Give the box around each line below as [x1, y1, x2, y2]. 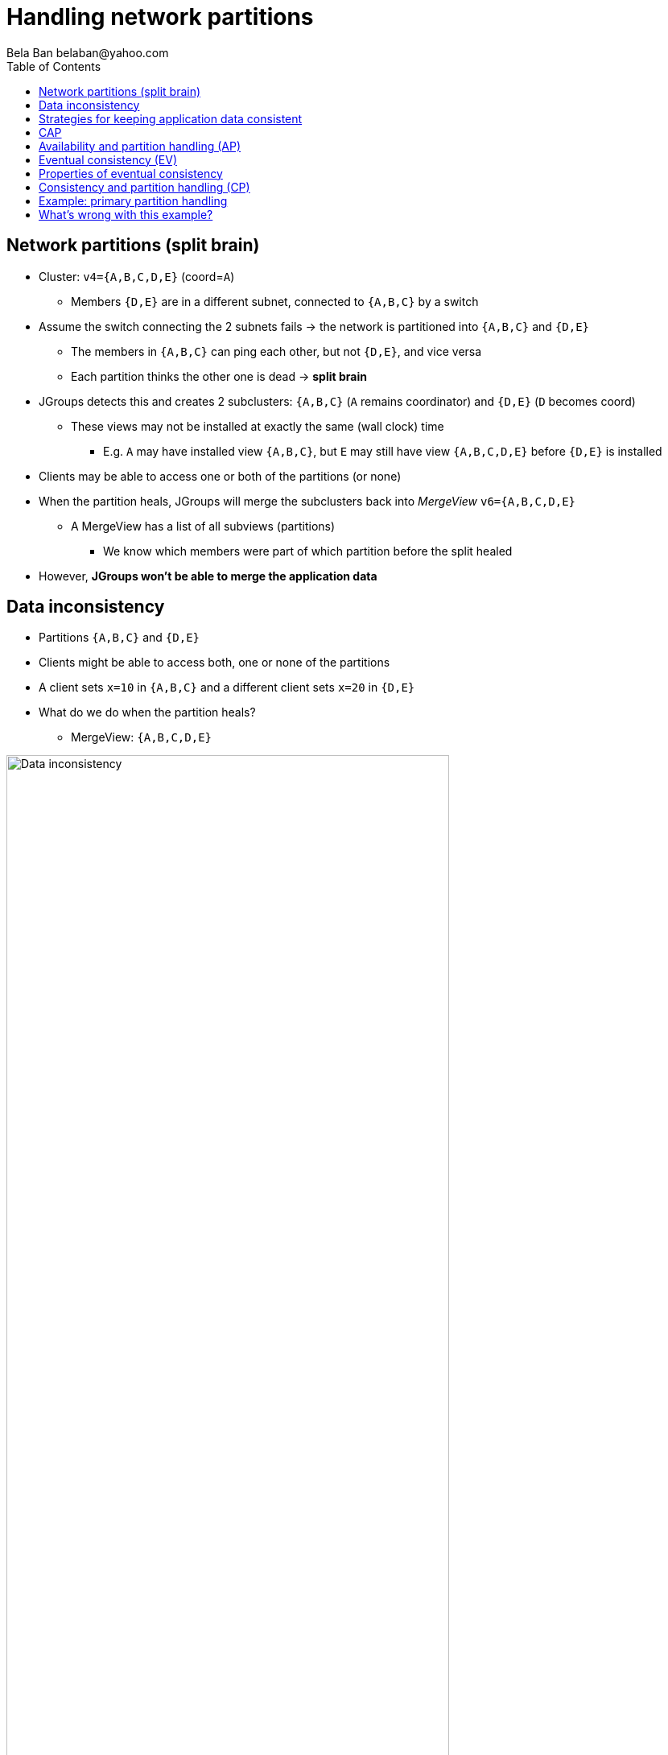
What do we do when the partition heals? [39, 705, 256, 720]
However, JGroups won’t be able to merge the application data [39, 568, 377, 583]
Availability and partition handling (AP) [39, 138, 241, 153]
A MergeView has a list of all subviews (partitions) [71, 518, 336, 533]
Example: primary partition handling [39, 193, 228, 208]
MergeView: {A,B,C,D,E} [71, 730, 212, 745]
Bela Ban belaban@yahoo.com [6, 45, 169, 60]
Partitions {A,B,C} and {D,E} [39, 630, 200, 645]
